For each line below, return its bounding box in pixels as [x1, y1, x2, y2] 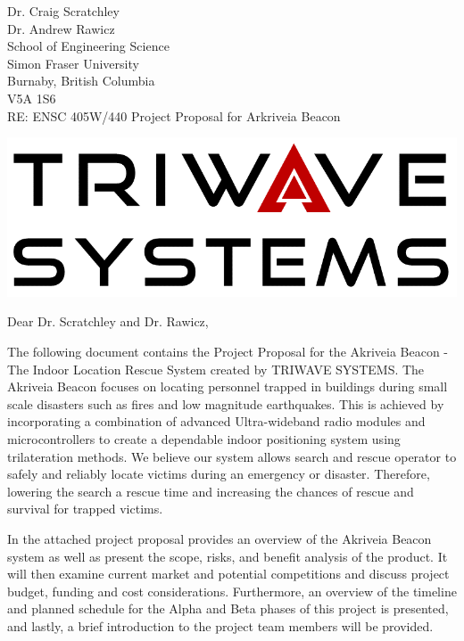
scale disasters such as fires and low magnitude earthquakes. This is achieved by [7, 394, 444, 413]
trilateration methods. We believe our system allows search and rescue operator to [7, 447, 457, 465]
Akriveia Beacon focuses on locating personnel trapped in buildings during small [7, 377, 448, 396]
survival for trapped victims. [7, 499, 163, 518]
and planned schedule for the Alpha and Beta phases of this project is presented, [7, 599, 449, 618]
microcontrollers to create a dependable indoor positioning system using [7, 429, 401, 448]
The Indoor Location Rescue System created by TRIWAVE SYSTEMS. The [7, 359, 425, 378]
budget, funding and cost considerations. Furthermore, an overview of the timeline [7, 581, 457, 600]
